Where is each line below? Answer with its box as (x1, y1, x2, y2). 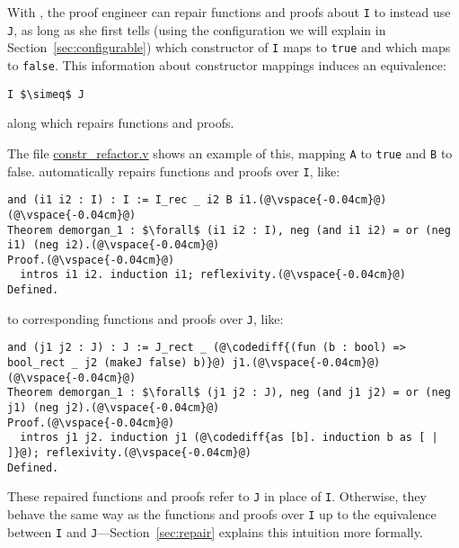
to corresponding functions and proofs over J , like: (7, 309, 284, 328)
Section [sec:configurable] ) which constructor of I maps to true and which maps (7, 38, 451, 57)
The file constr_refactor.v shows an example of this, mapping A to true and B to (7, 143, 453, 162)
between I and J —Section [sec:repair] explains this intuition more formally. (7, 522, 423, 541)
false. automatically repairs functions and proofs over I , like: (7, 161, 340, 180)
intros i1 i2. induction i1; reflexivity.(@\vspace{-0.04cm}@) (20, 268, 406, 282)
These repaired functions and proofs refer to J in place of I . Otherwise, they (7, 487, 427, 506)
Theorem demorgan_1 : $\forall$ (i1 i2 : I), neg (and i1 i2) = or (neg (7, 223, 451, 237)
